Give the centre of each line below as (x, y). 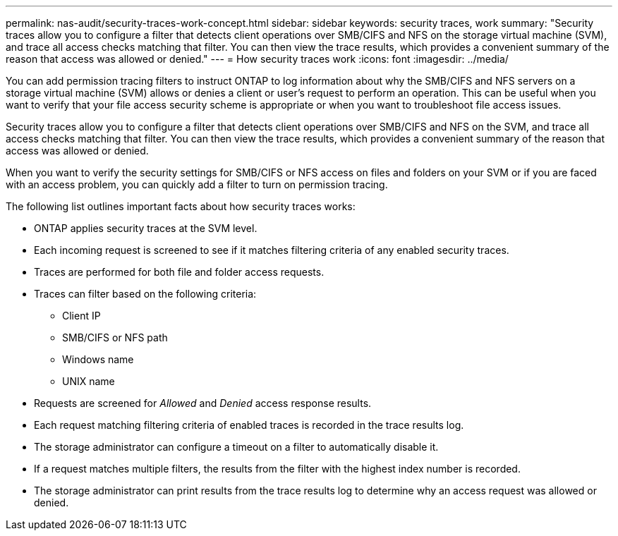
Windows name (98, 359)
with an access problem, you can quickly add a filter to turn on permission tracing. (197, 184)
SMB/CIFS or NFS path (115, 337)
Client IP (81, 316)
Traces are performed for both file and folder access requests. (179, 272)
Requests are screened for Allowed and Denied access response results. (203, 403)
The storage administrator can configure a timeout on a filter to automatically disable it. (236, 447)
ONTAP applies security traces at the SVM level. (146, 228)
